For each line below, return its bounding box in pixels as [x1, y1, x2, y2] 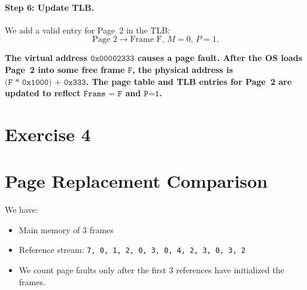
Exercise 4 [5, 121, 91, 146]
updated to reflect [5, 87, 81, 99]
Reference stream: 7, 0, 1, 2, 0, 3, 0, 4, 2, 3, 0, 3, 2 [19, 243, 246, 256]
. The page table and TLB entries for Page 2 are [86, 75, 292, 87]
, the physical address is [132, 63, 233, 75]
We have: [5, 203, 38, 216]
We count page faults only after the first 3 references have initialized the [19, 264, 284, 276]
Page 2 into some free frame [5, 63, 125, 75]
